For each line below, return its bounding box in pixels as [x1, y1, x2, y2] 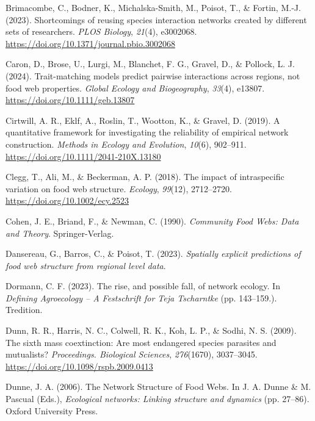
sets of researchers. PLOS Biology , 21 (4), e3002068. [5, 25, 197, 38]
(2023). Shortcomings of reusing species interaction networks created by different [5, 13, 307, 26]
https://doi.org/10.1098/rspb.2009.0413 [5, 359, 153, 372]
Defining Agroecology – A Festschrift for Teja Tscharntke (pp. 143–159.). [5, 291, 277, 304]
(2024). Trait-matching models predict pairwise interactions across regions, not [5, 69, 300, 82]
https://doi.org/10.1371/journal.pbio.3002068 [5, 37, 175, 49]
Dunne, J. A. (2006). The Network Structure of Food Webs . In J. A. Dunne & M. [5, 380, 311, 393]
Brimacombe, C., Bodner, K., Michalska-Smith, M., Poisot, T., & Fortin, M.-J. [5, 1, 301, 13]
